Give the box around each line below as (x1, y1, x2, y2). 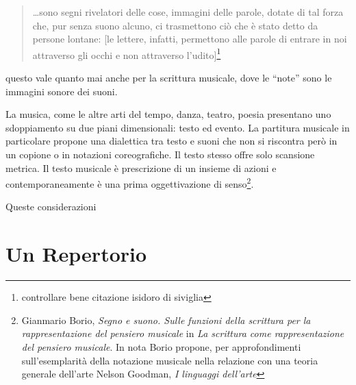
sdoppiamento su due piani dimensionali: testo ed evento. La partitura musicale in (5, 120, 350, 134)
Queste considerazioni (5, 199, 97, 214)
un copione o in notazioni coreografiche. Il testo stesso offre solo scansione (5, 147, 315, 161)
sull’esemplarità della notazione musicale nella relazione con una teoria (21, 353, 318, 367)
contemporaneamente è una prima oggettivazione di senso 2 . (5, 175, 254, 190)
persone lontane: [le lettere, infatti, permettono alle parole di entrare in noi (32, 32, 347, 46)
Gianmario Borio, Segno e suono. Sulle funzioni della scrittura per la (21, 312, 311, 327)
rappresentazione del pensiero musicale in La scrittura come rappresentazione (21, 326, 344, 340)
